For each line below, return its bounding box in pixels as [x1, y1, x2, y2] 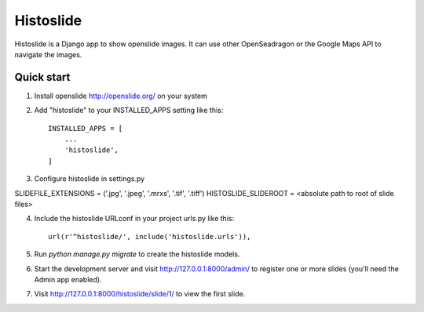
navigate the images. [14, 49, 82, 59]
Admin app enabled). [34, 274, 102, 284]
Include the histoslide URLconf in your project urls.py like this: [34, 214, 235, 223]
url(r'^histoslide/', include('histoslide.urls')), [48, 232, 251, 241]
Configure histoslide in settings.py [34, 174, 145, 183]
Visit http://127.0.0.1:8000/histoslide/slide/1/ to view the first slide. [34, 289, 246, 299]
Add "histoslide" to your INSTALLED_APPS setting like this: [34, 106, 224, 115]
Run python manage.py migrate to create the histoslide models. [34, 249, 240, 259]
